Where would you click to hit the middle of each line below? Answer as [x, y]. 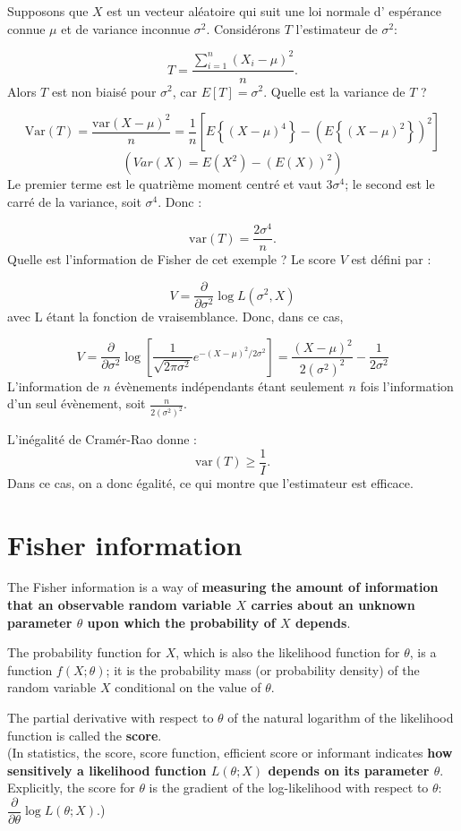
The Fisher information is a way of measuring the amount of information [223, 587]
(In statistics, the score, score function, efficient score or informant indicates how [230, 753]
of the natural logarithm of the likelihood [341, 718]
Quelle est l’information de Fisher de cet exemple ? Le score [172, 259]
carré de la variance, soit [74, 201]
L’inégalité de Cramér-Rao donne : [102, 439]
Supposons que [48, 11]
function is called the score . [85, 735]
